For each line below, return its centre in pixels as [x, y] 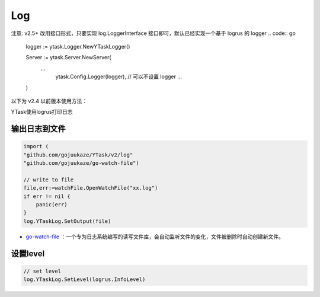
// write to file [49, 180]
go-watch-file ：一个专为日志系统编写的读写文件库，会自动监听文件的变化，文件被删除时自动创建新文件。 [155, 237]
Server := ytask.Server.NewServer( [69, 58]
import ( [36, 146]
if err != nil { [47, 196]
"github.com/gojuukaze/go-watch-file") [81, 163]
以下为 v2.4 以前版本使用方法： [49, 101]
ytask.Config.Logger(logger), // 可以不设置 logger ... [119, 76]
